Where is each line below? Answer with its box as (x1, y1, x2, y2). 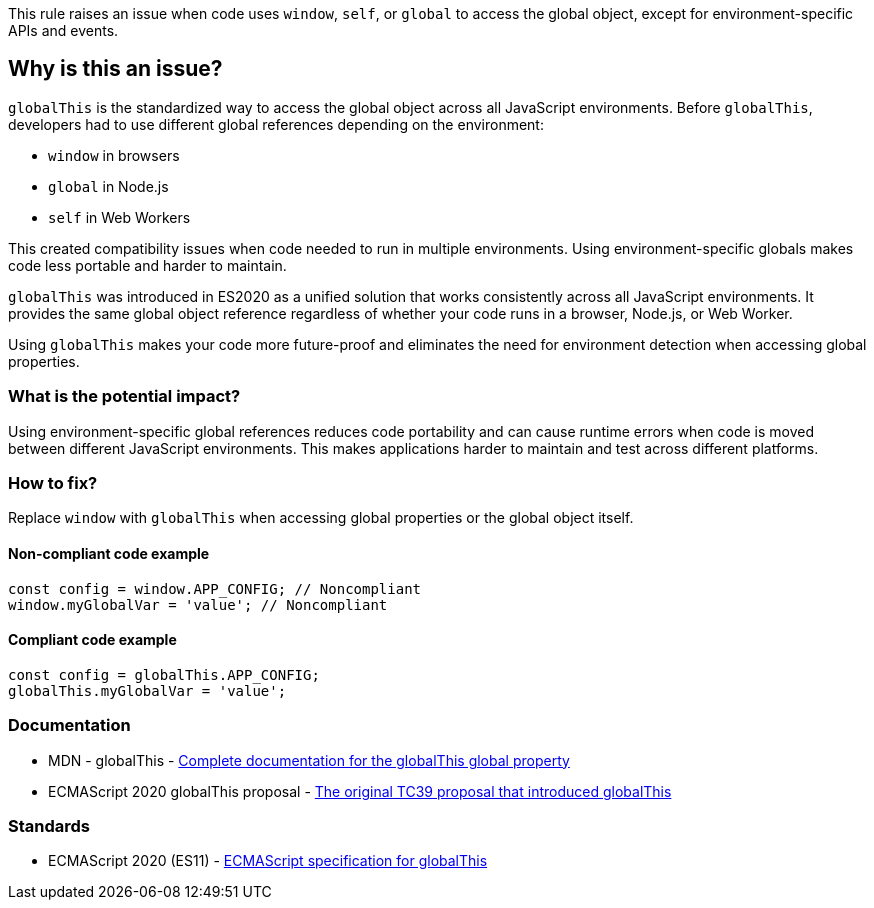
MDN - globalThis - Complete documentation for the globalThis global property (48, 751, 570, 769)
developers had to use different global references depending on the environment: (8, 115, 544, 133)
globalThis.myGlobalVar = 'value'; (8, 682, 287, 699)
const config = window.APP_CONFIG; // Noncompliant (8, 580, 422, 597)
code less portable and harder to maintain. (8, 256, 287, 274)
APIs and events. (8, 22, 119, 39)
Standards (8, 815, 91, 836)
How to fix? (8, 472, 98, 493)
